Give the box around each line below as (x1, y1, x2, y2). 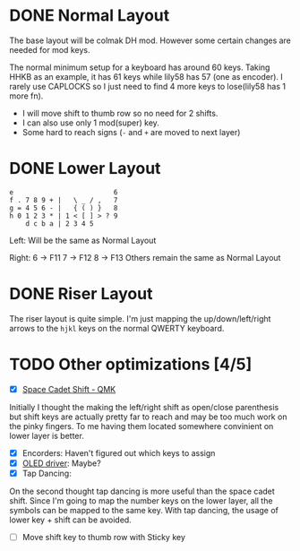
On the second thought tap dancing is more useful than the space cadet (9, 486, 275, 496)
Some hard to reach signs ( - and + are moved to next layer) (21, 126, 241, 137)
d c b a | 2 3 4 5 (25, 219, 94, 228)
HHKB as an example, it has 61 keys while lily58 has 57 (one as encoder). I (9, 71, 284, 82)
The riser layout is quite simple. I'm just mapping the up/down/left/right (9, 313, 271, 323)
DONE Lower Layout (9, 159, 161, 179)
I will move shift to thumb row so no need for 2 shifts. (21, 108, 219, 118)
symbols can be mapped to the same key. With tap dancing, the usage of (9, 505, 279, 515)
